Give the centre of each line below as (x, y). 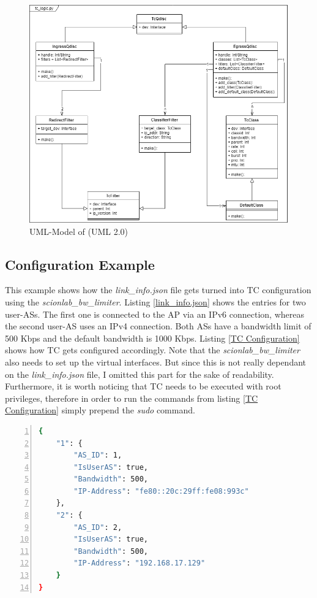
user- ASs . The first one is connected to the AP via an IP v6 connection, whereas (155, 314)
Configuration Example (80, 264)
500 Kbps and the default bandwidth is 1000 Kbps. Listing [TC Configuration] (152, 338)
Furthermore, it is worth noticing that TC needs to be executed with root (143, 386)
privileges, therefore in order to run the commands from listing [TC (132, 398)
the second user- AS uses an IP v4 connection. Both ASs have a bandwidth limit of (158, 326)
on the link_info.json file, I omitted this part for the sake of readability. (140, 374)
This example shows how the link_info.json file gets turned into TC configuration (158, 290)
